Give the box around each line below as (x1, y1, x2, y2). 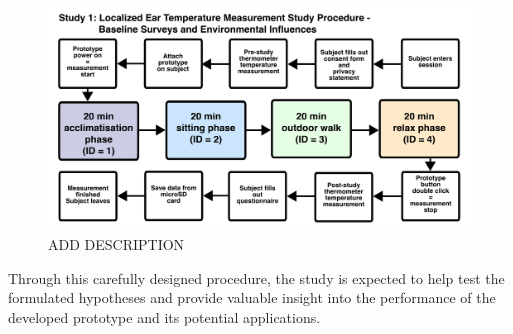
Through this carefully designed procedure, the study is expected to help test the (8, 267, 505, 288)
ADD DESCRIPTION (48, 233, 185, 254)
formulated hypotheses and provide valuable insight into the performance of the (8, 287, 496, 308)
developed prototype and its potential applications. (8, 306, 321, 327)
